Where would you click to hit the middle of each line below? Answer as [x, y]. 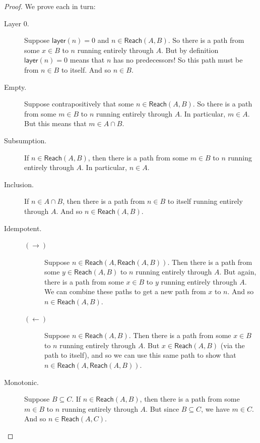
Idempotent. [23, 228]
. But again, [238, 272]
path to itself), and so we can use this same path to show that [140, 355]
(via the [233, 345]
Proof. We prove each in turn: [50, 6]
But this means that [55, 123]
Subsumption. [25, 140]
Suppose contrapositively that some [79, 104]
